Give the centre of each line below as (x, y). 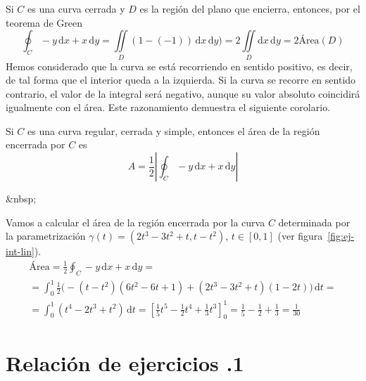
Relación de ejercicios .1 (125, 362)
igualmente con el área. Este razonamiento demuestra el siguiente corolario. (168, 107)
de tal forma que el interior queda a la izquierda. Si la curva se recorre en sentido (181, 80)
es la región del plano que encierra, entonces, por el (250, 8)
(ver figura (300, 236)
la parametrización (46, 236)
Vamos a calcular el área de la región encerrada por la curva (135, 222)
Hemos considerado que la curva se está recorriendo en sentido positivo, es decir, (179, 66)
